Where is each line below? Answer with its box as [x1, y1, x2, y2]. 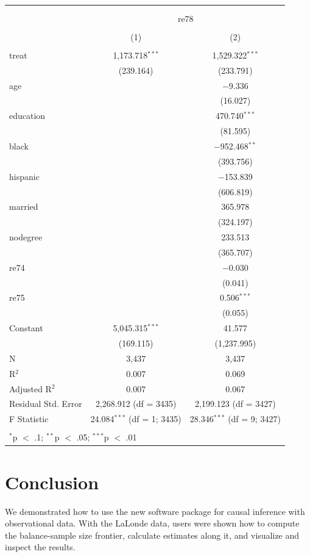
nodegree [9, 231, 43, 243]
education [9, 109, 46, 122]
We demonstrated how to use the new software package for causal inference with [5, 505, 305, 517]
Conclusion [5, 469, 99, 494]
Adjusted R [9, 382, 52, 395]
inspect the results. [5, 541, 76, 553]
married [9, 200, 38, 213]
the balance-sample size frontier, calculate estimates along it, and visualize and [5, 528, 300, 541]
